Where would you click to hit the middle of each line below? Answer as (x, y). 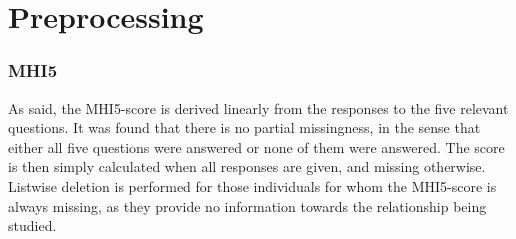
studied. (32, 225)
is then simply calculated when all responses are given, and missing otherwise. (247, 166)
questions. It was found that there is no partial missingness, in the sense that (244, 127)
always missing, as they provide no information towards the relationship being (247, 205)
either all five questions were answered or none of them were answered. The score (256, 146)
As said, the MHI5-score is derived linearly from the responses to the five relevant (258, 107)
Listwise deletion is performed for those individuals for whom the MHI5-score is (252, 185)
